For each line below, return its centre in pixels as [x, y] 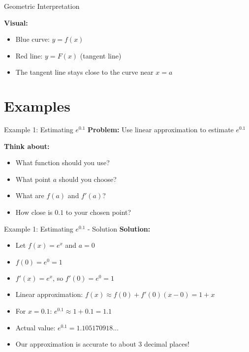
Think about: [27, 146]
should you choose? [88, 179]
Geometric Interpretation [42, 6]
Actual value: [35, 327]
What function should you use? [62, 162]
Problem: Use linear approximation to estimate [161, 130]
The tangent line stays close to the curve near [84, 72]
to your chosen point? [98, 212]
